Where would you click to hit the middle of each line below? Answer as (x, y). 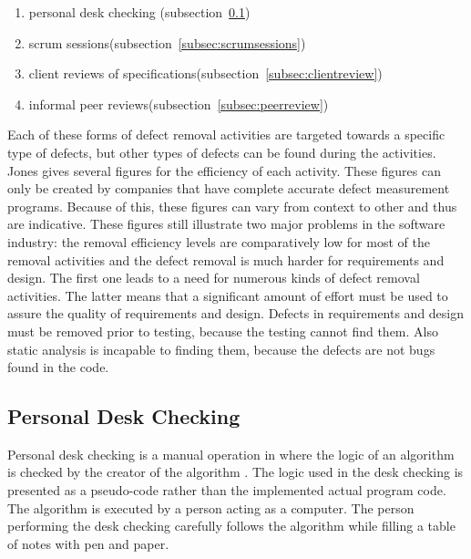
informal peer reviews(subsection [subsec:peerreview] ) (179, 104)
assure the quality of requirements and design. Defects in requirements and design (236, 313)
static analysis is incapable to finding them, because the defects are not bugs (221, 349)
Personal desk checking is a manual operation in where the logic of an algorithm (231, 454)
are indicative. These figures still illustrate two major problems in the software (226, 224)
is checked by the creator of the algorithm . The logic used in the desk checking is (235, 472)
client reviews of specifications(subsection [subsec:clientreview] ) (205, 73)
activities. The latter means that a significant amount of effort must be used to (228, 295)
